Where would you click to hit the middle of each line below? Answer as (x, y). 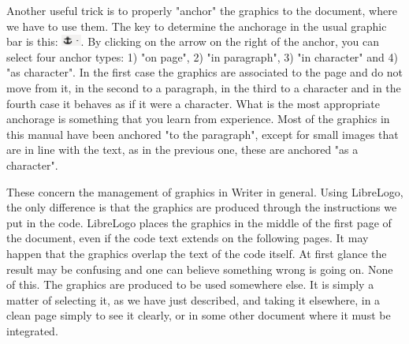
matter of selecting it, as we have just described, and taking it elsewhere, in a (193, 299)
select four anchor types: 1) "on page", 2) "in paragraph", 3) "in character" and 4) (202, 56)
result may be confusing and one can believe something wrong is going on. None (200, 269)
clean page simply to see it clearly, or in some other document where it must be (199, 315)
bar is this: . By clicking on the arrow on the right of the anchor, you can (193, 41)
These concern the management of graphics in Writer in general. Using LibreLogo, (205, 191)
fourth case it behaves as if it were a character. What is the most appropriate (193, 103)
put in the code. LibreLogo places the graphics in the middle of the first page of (199, 222)
